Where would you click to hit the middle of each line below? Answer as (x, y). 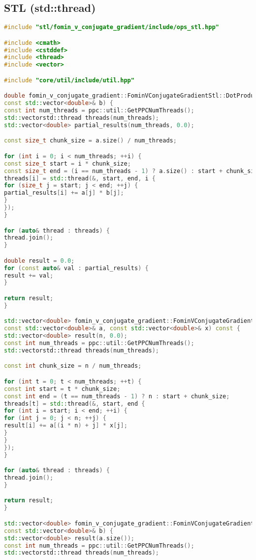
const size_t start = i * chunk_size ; (67, 163)
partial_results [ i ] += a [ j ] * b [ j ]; (64, 193)
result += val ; (29, 275)
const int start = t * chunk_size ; (62, 389)
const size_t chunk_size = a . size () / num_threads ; (90, 141)
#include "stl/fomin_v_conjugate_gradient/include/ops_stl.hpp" (112, 27)
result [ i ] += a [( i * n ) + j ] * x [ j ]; (66, 426)
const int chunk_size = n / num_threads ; (73, 366)
